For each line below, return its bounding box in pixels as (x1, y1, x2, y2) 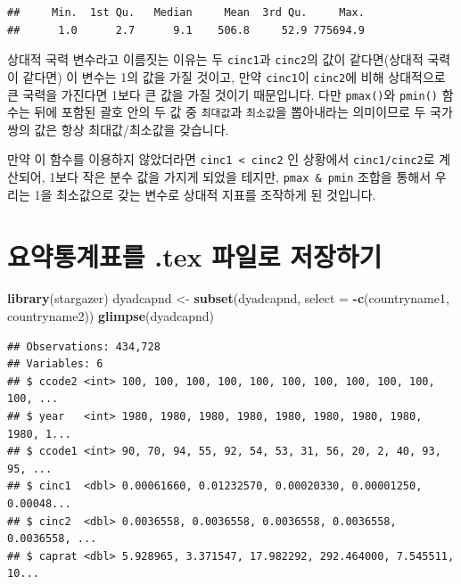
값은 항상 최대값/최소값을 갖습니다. (34, 119, 229, 138)
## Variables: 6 (7, 358, 103, 371)
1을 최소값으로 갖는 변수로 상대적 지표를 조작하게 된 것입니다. (34, 185, 376, 203)
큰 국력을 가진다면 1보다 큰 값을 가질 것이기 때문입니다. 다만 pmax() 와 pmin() (7, 85, 438, 103)
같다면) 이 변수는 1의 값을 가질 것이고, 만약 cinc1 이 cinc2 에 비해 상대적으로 (22, 67, 446, 86)
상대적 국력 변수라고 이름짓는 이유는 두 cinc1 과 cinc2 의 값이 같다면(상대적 (7, 50, 424, 69)
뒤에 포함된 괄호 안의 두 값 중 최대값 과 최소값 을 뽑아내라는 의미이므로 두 (34, 103, 426, 121)
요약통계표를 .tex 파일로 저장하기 (7, 237, 383, 274)
